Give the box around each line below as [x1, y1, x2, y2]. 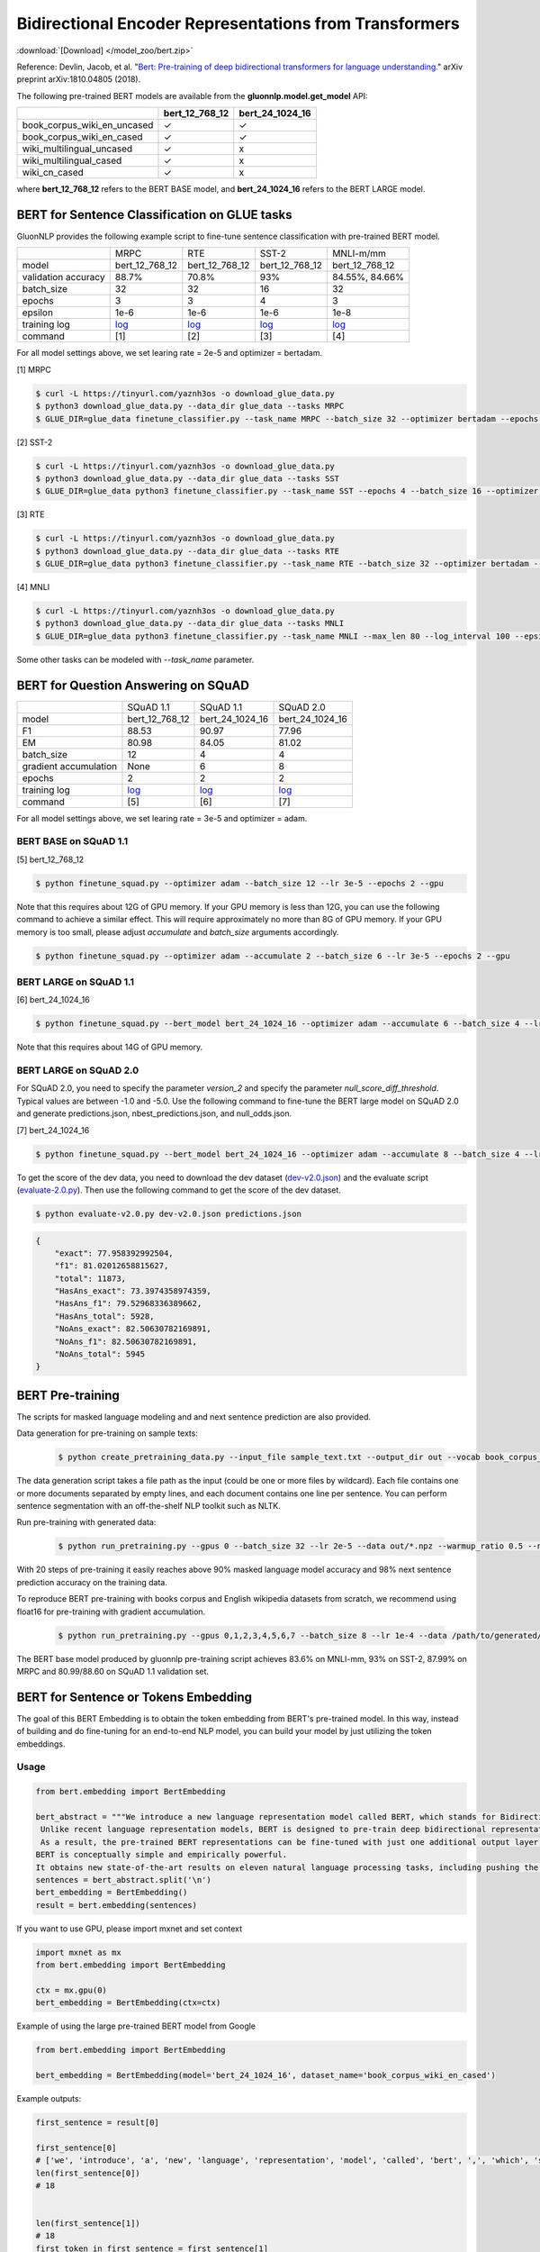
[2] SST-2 [16, 437, 53, 448]
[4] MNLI [16, 582, 50, 593]
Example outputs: [16, 2093, 82, 2103]
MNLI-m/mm [331, 248, 386, 260]
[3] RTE [16, 509, 45, 520]
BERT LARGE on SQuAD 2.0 [16, 1064, 139, 1076]
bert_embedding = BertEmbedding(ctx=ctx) [35, 1998, 221, 2008]
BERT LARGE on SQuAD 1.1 [16, 976, 135, 988]
